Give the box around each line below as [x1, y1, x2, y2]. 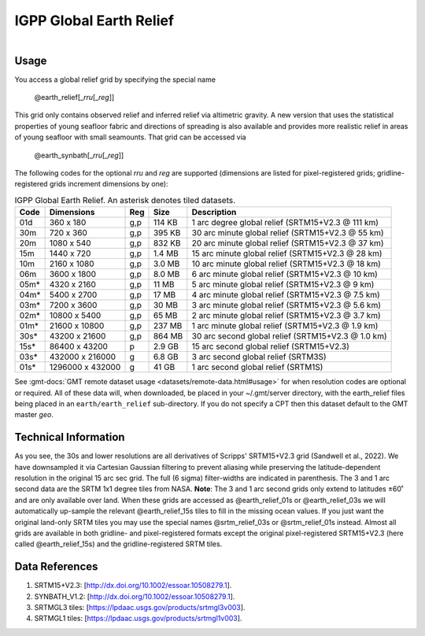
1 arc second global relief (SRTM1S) [191, 362, 323, 373]
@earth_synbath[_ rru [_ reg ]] [34, 150, 124, 160]
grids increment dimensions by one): [49, 179, 168, 189]
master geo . [14, 410, 54, 420]
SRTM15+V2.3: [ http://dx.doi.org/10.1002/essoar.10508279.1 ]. [34, 581, 232, 590]
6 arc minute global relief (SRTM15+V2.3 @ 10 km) [191, 268, 378, 279]
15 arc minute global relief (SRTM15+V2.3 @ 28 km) [191, 248, 382, 259]
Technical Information [14, 431, 125, 444]
